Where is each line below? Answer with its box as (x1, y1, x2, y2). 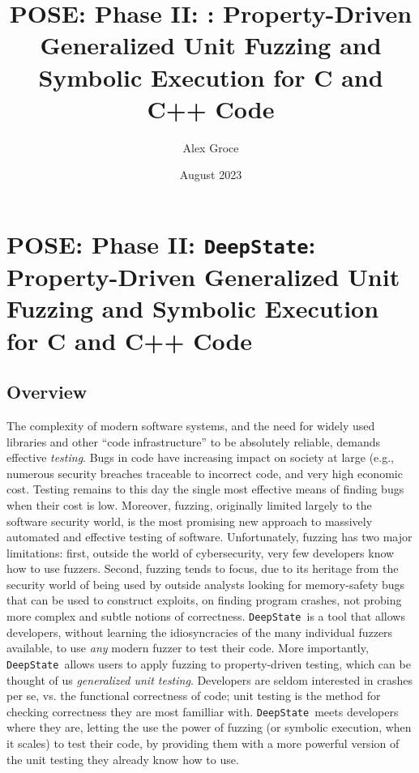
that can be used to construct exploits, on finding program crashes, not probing (6, 591, 402, 609)
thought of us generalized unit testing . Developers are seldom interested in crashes (6, 671, 413, 688)
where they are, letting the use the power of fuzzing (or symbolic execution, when (6, 719, 412, 736)
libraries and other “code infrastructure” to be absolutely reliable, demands (6, 433, 381, 450)
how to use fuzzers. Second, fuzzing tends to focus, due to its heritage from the (6, 560, 399, 577)
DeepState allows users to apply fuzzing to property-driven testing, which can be (6, 655, 411, 672)
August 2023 (179, 166, 242, 183)
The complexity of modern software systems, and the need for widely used (6, 416, 375, 433)
